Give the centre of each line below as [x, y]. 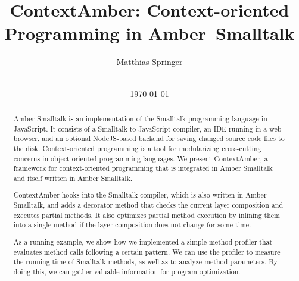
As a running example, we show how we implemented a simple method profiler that [143, 241]
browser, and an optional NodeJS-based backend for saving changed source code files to [149, 138]
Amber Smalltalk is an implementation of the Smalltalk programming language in [140, 118]
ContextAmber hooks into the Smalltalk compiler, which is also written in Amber [140, 195]
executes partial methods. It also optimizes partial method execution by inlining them [147, 215]
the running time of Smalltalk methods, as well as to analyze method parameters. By [145, 262]
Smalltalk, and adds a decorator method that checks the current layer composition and [148, 205]
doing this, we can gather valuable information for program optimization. [127, 271]
